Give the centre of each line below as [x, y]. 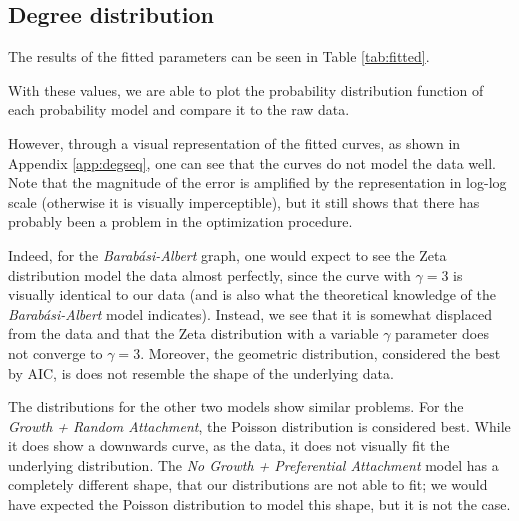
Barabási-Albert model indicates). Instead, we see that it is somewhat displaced [250, 313]
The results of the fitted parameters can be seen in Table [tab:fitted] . [219, 56]
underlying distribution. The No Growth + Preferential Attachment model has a [253, 464]
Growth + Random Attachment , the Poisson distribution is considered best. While [259, 425]
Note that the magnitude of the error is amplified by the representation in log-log [257, 182]
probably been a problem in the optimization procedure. [180, 221]
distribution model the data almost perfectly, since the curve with [209, 274]
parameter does [442, 333]
